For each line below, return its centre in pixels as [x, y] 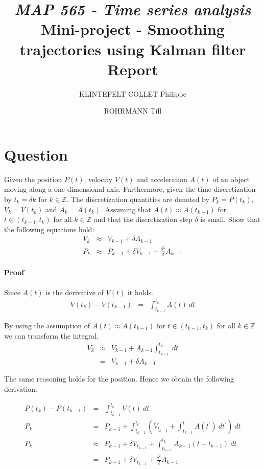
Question [36, 154]
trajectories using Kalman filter [133, 49]
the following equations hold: [49, 229]
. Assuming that [126, 209]
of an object [231, 179]
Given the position [33, 179]
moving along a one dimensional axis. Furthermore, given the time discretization [130, 189]
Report [133, 69]
